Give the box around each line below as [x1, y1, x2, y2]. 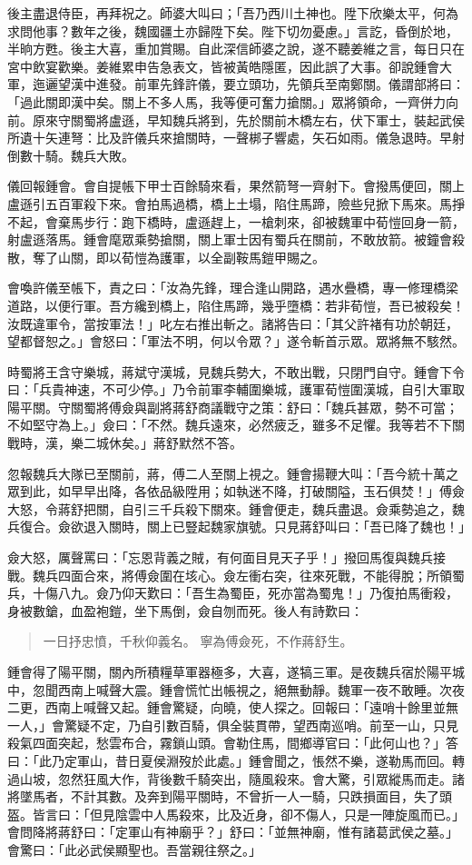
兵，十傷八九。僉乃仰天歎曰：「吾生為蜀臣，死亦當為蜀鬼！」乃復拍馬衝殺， [7, 583, 458, 602]
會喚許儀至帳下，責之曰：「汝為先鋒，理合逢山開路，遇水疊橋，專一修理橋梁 [7, 278, 458, 297]
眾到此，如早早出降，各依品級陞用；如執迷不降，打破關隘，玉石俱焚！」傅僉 [7, 482, 465, 501]
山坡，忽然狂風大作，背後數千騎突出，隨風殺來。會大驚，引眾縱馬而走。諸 [19, 769, 465, 788]
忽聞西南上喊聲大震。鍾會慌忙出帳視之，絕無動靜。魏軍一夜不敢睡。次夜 [32, 680, 465, 699]
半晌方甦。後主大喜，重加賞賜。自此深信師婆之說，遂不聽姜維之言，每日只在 [7, 39, 465, 58]
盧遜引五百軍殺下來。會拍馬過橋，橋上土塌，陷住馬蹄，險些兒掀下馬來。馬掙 [7, 194, 465, 213]
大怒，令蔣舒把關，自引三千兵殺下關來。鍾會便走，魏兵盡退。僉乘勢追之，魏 [7, 499, 465, 518]
